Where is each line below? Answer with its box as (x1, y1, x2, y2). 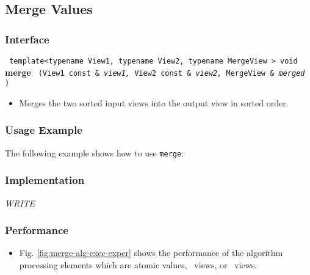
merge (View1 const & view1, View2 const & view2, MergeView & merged (5, 65, 305, 78)
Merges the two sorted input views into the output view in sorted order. (19, 96, 289, 109)
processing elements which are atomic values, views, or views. (19, 258, 258, 271)
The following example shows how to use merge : (5, 146, 184, 159)
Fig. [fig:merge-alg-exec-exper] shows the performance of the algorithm (19, 246, 283, 259)
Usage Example (5, 122, 82, 137)
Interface (5, 31, 49, 46)
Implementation (5, 172, 85, 188)
